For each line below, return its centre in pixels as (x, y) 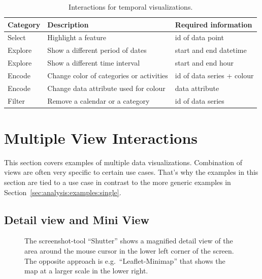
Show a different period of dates (97, 50)
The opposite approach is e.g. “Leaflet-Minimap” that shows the (125, 260)
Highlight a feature (77, 37)
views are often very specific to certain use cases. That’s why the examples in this (131, 172)
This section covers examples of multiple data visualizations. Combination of (123, 162)
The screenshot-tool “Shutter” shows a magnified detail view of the (129, 241)
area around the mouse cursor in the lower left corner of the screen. (129, 251)
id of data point (199, 37)
